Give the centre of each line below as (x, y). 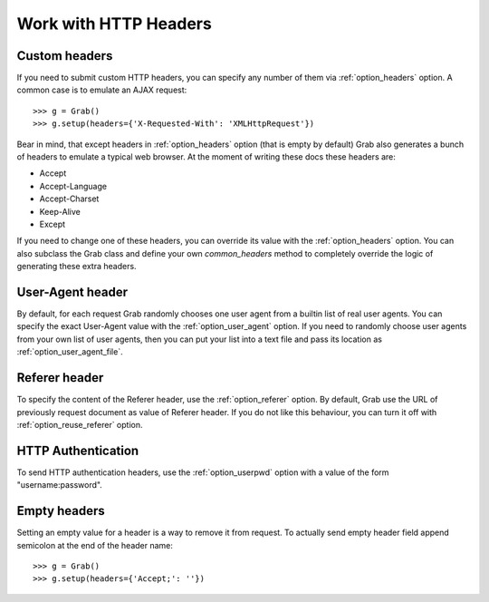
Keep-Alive (60, 211)
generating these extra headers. (77, 267)
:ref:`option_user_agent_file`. (70, 352)
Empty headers (61, 511)
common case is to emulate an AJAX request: (102, 90)
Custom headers (65, 56)
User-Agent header (72, 291)
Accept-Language (73, 186)
